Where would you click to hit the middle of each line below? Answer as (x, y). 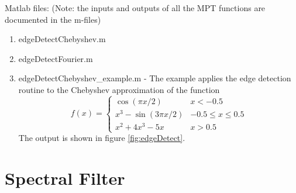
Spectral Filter (65, 178)
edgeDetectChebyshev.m (62, 39)
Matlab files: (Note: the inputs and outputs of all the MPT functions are (135, 8)
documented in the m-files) (53, 19)
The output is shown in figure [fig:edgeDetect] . (102, 138)
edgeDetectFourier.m (56, 58)
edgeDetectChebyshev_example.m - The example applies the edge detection (155, 78)
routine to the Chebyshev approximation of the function (119, 89)
